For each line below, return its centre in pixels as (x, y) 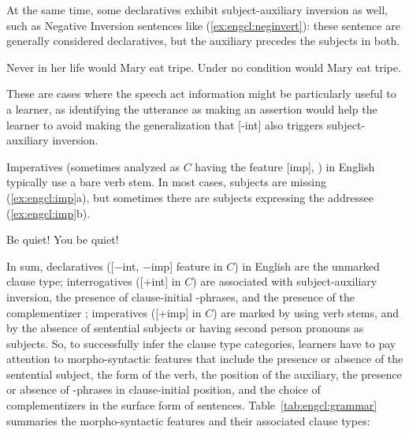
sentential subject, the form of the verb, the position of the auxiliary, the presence (204, 374)
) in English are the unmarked (307, 266)
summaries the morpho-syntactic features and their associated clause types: (188, 420)
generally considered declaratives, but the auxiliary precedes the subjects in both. (203, 41)
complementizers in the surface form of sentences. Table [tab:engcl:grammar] (192, 405)
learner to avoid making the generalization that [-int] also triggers (165, 124)
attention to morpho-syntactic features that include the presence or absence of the (205, 359)
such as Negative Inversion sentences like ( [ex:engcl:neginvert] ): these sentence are (203, 25)
